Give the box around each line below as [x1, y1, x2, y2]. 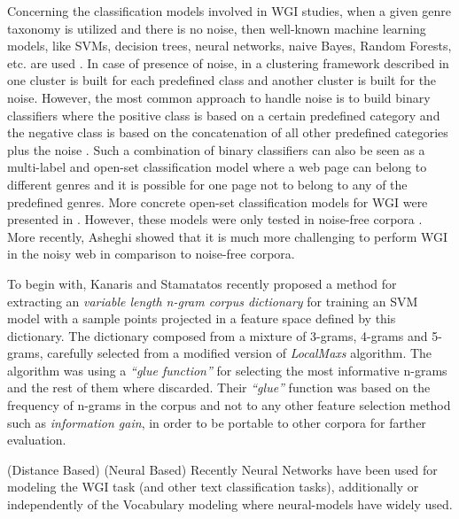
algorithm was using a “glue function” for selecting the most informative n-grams [7, 360, 447, 379]
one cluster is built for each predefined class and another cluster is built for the [7, 71, 437, 89]
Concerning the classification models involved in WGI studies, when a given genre [7, 2, 452, 19]
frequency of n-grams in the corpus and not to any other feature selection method [7, 396, 451, 414]
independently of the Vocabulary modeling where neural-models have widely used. [7, 495, 453, 514]
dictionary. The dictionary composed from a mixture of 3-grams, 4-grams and [7, 326, 428, 345]
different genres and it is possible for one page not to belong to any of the [7, 174, 408, 193]
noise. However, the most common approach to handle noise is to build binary [7, 88, 431, 106]
